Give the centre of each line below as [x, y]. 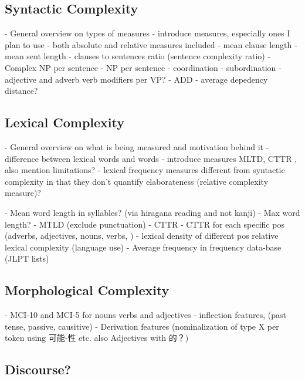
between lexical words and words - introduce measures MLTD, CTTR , [169, 158]
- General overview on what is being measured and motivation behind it [134, 146]
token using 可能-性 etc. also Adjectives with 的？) [97, 338]
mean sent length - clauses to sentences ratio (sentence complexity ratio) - [138, 56]
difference [22, 158]
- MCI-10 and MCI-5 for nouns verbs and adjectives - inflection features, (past [145, 315]
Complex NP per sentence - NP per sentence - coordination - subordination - [143, 67]
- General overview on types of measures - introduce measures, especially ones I [148, 33]
